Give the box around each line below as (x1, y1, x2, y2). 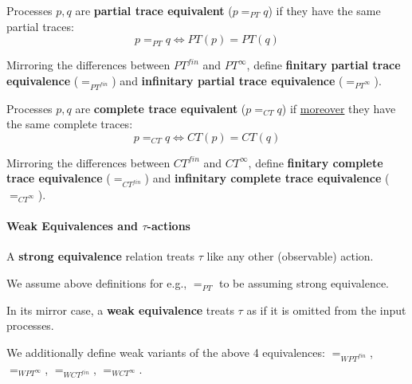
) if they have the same (268, 2, 381, 18)
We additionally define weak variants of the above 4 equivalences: (6, 343, 325, 360)
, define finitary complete (248, 154, 383, 170)
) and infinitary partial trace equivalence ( (112, 72, 343, 88)
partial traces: (6, 18, 74, 34)
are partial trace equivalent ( (75, 2, 233, 18)
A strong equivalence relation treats (6, 248, 195, 264)
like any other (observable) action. (206, 248, 374, 264)
